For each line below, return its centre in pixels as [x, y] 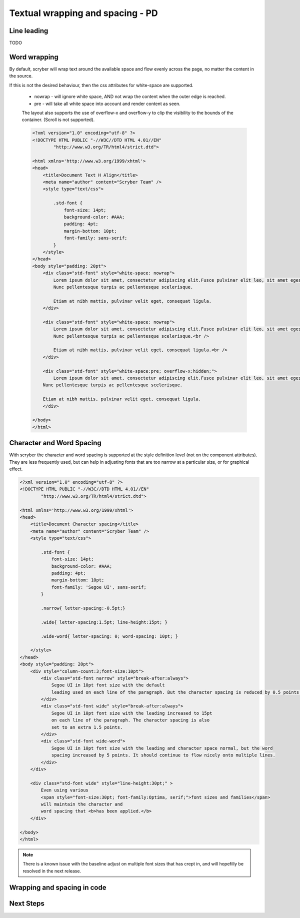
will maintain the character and [82, 804]
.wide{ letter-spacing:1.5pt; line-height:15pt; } [104, 622]
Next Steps [27, 904]
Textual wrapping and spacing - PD [83, 13]
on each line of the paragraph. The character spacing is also [130, 720]
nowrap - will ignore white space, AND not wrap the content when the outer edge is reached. [130, 97]
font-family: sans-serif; [95, 238]
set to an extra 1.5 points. [87, 727]
